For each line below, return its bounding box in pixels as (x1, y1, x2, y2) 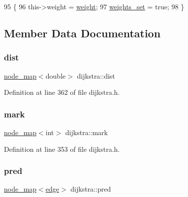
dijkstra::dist (77, 70, 115, 81)
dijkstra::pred (70, 184, 111, 194)
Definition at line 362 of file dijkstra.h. (4, 87, 120, 97)
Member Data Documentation (4, 25, 161, 40)
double (45, 70, 66, 81)
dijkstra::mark (65, 127, 108, 137)
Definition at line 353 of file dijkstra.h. (4, 143, 120, 154)
